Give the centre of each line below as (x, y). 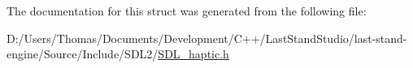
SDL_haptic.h (193, 54)
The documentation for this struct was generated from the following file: (187, 11)
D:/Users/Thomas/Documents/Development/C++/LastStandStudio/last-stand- (207, 38)
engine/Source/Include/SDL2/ (83, 54)
